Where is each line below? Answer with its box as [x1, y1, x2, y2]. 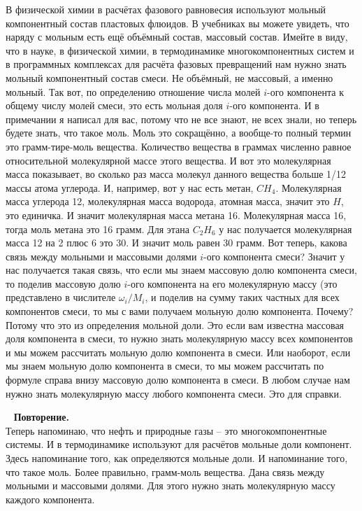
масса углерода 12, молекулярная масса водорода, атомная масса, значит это [6, 194, 330, 209]
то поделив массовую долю [6, 276, 121, 290]
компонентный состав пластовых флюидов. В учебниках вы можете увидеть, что [6, 15, 349, 30]
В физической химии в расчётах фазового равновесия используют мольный [6, 2, 326, 16]
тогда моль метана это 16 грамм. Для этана [6, 221, 189, 236]
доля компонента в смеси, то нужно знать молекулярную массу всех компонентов [6, 331, 353, 346]
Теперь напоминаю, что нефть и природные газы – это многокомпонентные [6, 423, 327, 437]
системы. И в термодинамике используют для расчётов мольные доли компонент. [6, 437, 352, 451]
